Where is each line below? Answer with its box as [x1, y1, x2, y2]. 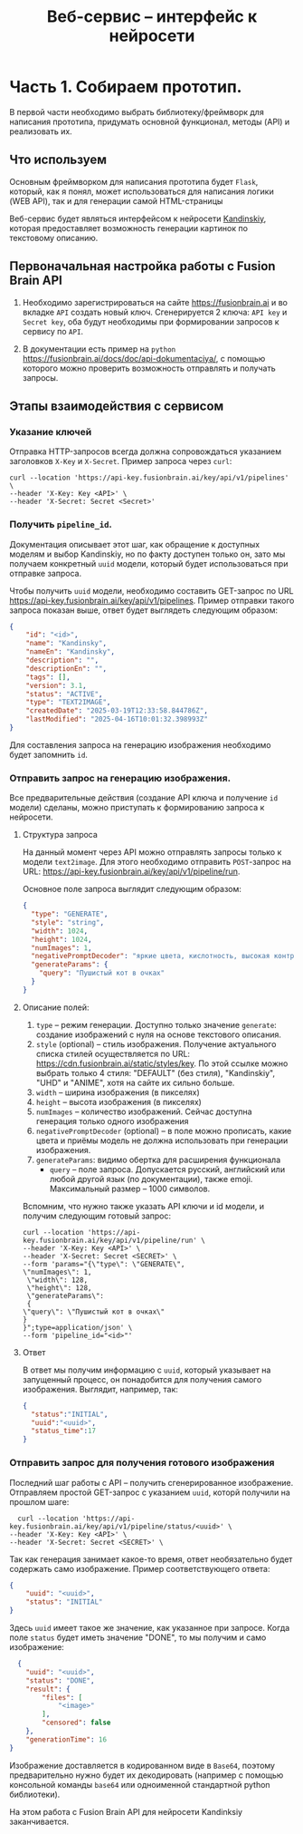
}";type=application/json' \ [22, 1323, 133, 1332]
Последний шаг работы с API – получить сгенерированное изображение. [9, 1477, 294, 1488]
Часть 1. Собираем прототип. [9, 77, 242, 97]
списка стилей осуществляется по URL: [35, 1048, 191, 1059]
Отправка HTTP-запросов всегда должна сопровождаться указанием [9, 446, 282, 457]
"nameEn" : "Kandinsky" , [25, 647, 116, 656]
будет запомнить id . [9, 749, 89, 760]
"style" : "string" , [31, 917, 105, 927]
